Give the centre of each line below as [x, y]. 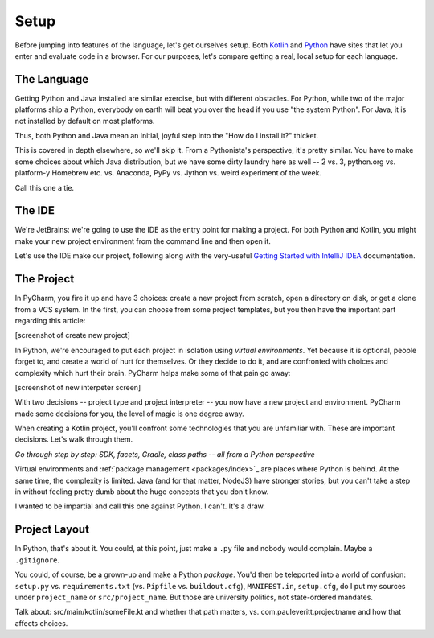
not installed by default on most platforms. [85, 121]
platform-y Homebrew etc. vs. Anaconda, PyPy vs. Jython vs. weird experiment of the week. [168, 173]
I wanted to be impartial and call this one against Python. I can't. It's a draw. [140, 506]
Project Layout [52, 530]
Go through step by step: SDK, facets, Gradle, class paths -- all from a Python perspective [165, 454]
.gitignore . [37, 560]
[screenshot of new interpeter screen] [78, 387]
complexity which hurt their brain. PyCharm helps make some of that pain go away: [153, 373]
